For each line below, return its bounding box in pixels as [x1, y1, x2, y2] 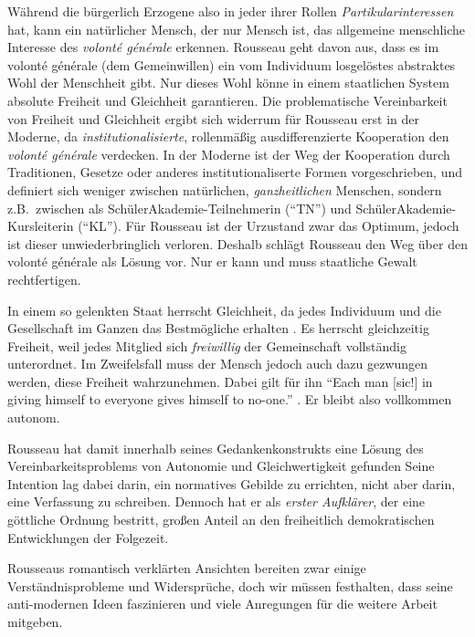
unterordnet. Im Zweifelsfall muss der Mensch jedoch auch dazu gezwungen [7, 354, 428, 373]
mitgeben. [7, 612, 63, 631]
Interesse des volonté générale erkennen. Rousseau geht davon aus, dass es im [7, 37, 439, 57]
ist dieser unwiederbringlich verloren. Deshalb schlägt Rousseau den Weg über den [7, 234, 468, 253]
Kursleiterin [7, 216, 74, 235]
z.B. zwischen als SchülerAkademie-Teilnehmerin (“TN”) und [7, 198, 352, 217]
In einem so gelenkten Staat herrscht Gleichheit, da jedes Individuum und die [7, 300, 441, 319]
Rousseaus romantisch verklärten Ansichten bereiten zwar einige [7, 559, 366, 578]
